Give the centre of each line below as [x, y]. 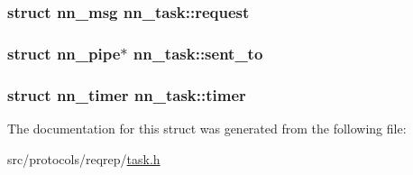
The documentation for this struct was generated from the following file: [207, 128]
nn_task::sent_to [198, 53]
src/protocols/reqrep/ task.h [84, 158]
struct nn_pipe [64, 53]
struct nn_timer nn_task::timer [127, 94]
